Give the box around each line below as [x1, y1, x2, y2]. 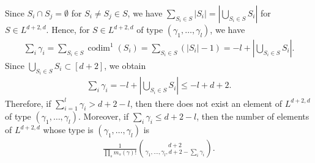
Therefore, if [5, 96, 51, 109]
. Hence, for [46, 23, 90, 35]
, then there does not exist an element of [130, 96, 282, 109]
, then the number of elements [196, 110, 309, 123]
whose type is [43, 123, 94, 136]
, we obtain [104, 59, 146, 72]
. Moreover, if [78, 110, 129, 123]
